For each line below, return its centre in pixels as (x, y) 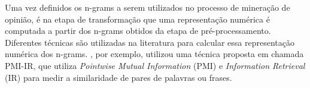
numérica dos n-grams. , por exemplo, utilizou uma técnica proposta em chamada (154, 54)
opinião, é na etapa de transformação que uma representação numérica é (137, 19)
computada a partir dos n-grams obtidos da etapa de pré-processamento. (138, 31)
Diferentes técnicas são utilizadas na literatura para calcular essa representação (150, 42)
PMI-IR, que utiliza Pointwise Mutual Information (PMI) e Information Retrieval (155, 65)
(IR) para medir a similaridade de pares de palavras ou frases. (118, 77)
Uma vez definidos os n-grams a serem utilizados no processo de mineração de (148, 7)
